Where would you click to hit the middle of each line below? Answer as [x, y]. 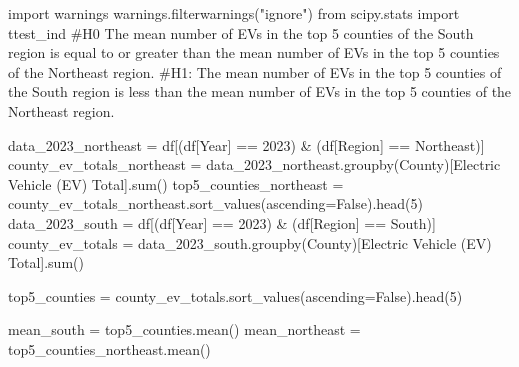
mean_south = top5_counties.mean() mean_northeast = [184, 329]
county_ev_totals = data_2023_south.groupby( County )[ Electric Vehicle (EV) [250, 242]
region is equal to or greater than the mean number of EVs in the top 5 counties [254, 52]
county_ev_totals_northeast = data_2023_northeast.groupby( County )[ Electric [254, 164]
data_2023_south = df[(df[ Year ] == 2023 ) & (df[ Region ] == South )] [222, 222]
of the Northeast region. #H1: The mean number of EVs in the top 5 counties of [255, 71]
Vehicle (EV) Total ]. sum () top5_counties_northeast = [176, 183]
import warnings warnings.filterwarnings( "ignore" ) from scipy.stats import [234, 13]
